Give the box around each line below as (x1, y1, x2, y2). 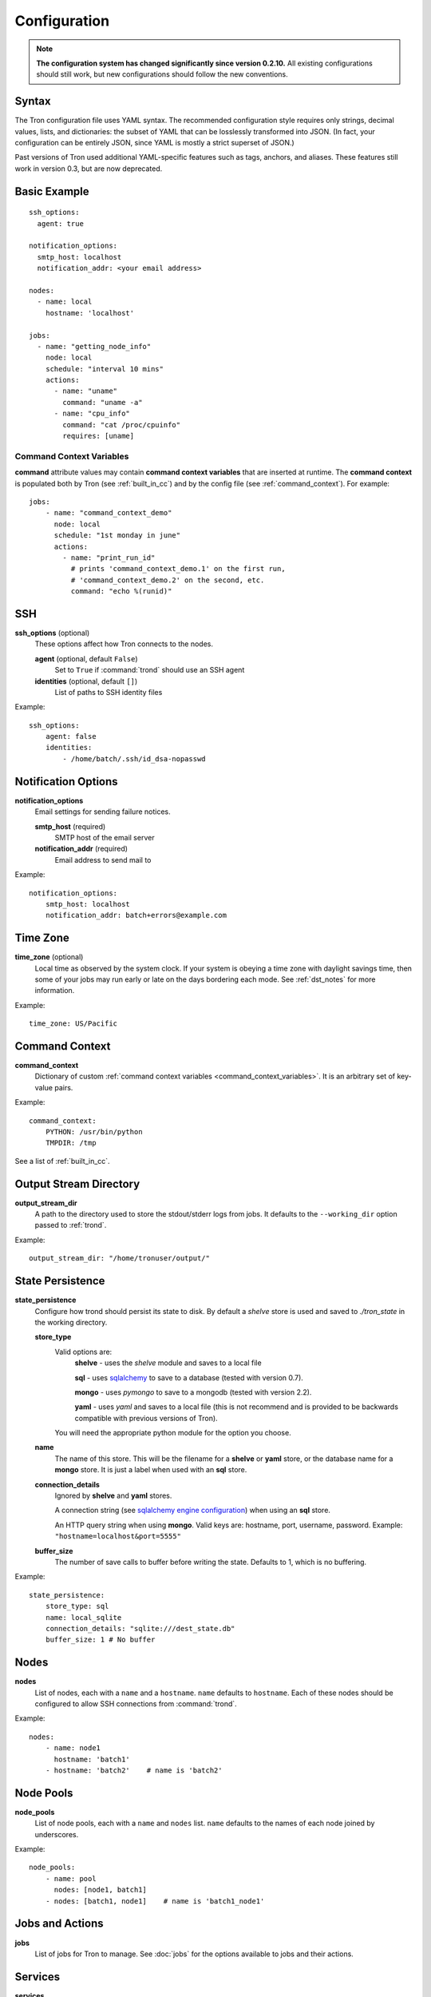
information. (34, 986, 75, 995)
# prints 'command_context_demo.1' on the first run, (70, 564, 287, 574)
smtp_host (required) (34, 821, 106, 831)
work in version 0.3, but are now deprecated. (14, 164, 163, 173)
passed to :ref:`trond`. (34, 1221, 107, 1230)
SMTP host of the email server (54, 832, 155, 842)
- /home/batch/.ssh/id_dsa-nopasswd (62, 754, 207, 763)
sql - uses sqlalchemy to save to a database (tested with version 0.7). (74, 1372, 303, 1382)
